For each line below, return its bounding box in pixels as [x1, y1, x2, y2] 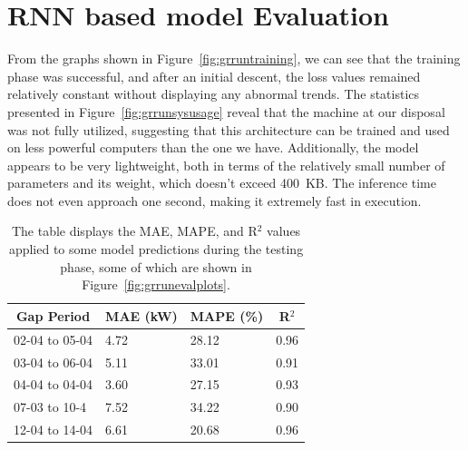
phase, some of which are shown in [60, 257, 252, 276]
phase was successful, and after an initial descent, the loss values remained [7, 66, 421, 85]
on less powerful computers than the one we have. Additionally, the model [7, 138, 419, 157]
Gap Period [15, 306, 91, 325]
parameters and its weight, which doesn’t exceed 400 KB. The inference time [7, 173, 436, 192]
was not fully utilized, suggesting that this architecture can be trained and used [7, 120, 450, 139]
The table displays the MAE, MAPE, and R [11, 221, 258, 240]
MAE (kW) [105, 306, 178, 325]
